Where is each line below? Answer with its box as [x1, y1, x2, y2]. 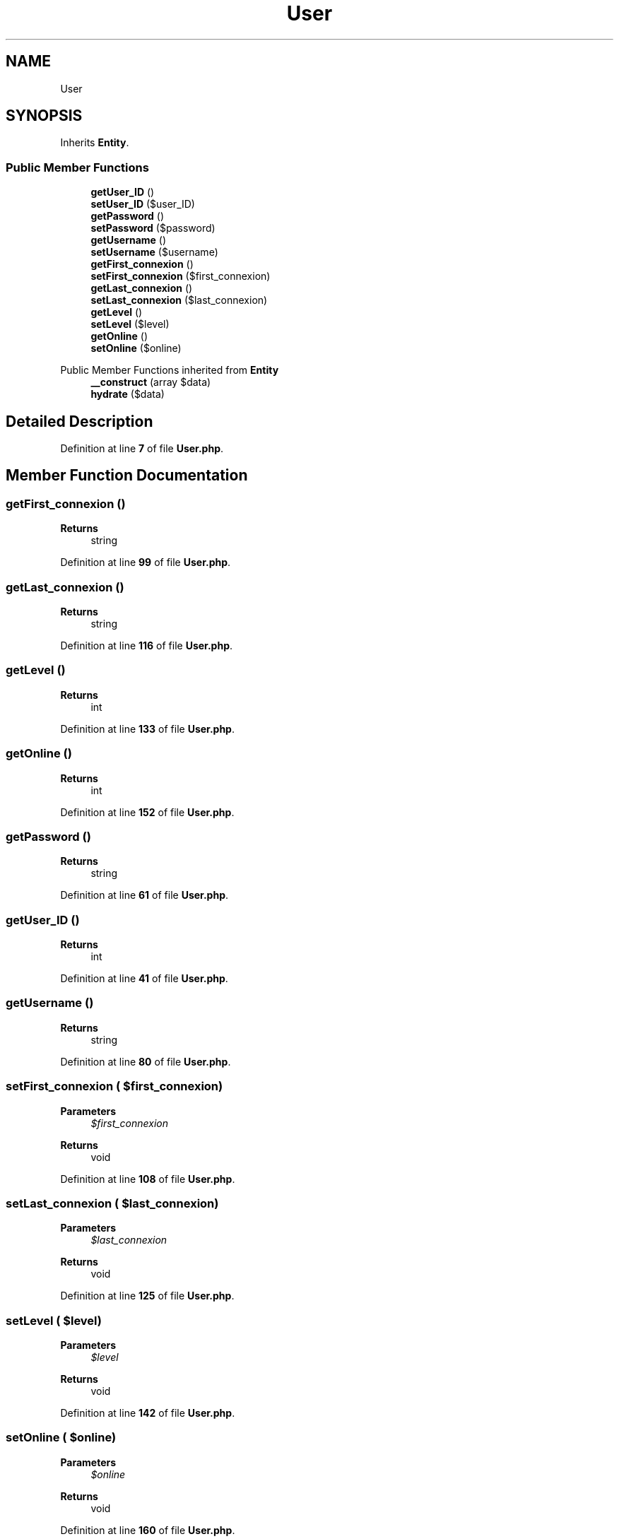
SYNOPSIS [6, 107, 83, 125]
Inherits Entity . [60, 136, 129, 149]
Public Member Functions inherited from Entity [60, 364, 279, 377]
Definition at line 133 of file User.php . [60, 722, 235, 735]
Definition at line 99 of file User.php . [60, 556, 231, 569]
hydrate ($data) [90, 388, 165, 401]
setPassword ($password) [90, 222, 216, 235]
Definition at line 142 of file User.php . [60, 1407, 235, 1419]
